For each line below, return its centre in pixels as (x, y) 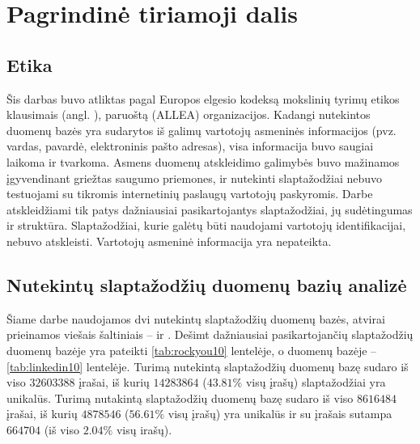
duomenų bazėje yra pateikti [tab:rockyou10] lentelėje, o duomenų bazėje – (192, 350)
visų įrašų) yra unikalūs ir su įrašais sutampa (280, 414)
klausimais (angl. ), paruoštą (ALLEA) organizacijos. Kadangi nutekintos (189, 114)
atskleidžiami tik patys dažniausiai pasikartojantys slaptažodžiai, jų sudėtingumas (210, 209)
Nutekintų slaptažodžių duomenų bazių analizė (207, 284)
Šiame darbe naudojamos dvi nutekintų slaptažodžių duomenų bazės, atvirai (196, 318)
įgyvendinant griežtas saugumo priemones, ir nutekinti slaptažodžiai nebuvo (195, 178)
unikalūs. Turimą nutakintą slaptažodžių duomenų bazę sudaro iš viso (180, 397)
